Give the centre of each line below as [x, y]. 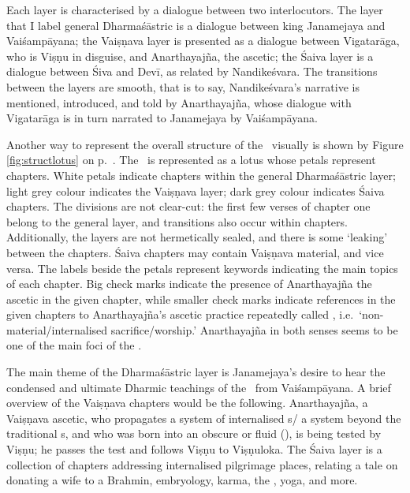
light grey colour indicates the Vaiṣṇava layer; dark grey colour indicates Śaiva [196, 190]
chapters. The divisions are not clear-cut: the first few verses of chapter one [188, 206]
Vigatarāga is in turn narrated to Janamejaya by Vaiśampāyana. [162, 118]
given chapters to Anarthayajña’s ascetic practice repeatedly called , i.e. [180, 314]
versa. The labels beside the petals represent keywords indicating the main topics [202, 268]
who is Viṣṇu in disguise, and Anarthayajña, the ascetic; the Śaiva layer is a [190, 56]
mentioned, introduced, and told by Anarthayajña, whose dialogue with [179, 102]
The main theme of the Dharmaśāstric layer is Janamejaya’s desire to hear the [196, 372]
